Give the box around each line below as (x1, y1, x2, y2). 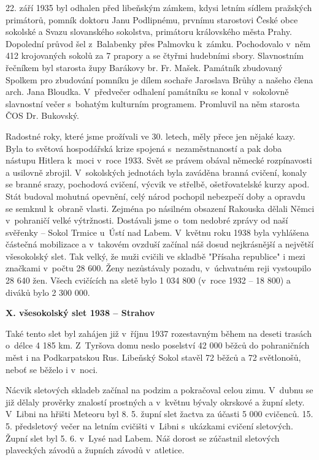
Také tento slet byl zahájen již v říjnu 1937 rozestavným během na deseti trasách (6, 326, 312, 339)
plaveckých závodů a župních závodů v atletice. (6, 443, 185, 456)
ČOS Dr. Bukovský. (6, 109, 79, 122)
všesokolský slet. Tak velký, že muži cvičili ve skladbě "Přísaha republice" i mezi (6, 249, 306, 262)
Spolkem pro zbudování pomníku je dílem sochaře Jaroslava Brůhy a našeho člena (6, 73, 313, 86)
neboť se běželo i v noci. (6, 363, 98, 375)
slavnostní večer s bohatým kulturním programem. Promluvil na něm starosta (6, 97, 300, 110)
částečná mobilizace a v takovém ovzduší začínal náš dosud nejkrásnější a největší (6, 238, 314, 251)
